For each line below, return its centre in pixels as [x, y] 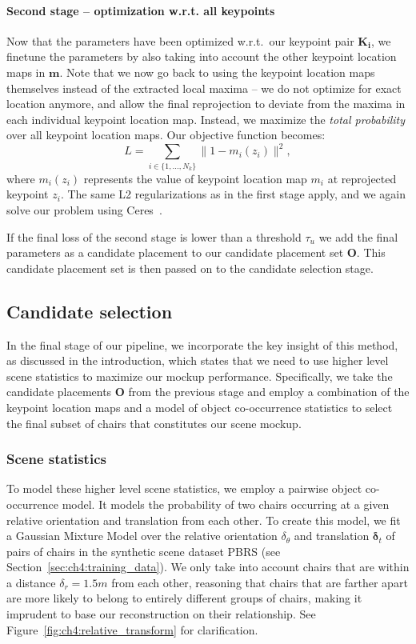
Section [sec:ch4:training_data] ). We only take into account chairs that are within [208, 567]
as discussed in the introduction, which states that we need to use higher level [198, 360]
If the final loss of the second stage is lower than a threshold [154, 236]
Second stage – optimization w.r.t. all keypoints [141, 10]
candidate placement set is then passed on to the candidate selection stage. [190, 268]
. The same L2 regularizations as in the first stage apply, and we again [233, 194]
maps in [26, 72]
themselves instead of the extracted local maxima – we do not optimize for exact [204, 88]
